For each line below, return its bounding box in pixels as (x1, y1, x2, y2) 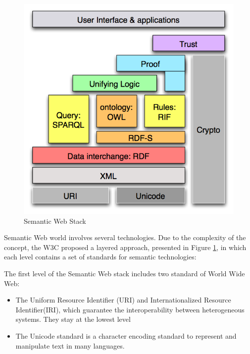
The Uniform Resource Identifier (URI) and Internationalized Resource (15, 295, 231, 305)
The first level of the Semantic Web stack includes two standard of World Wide (4, 268, 245, 278)
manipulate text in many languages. (15, 340, 125, 351)
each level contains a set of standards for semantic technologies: (4, 252, 197, 262)
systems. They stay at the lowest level (15, 314, 131, 324)
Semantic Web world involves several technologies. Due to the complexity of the (4, 232, 246, 243)
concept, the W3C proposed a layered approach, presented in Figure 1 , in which (4, 242, 247, 252)
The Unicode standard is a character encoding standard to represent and (15, 330, 237, 341)
